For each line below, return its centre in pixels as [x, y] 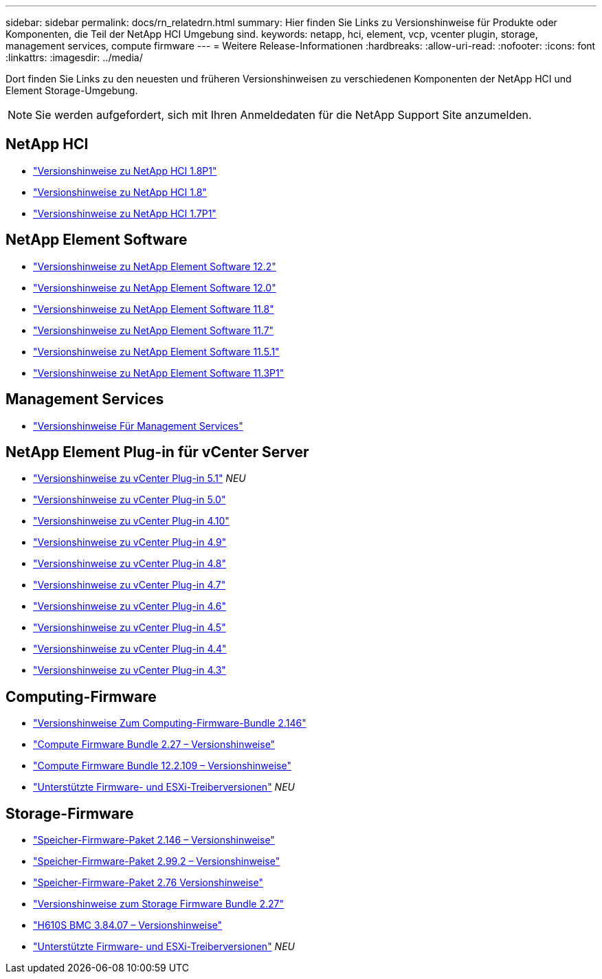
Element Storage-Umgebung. [72, 90]
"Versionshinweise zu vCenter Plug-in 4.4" [130, 649]
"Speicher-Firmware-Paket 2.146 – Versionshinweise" [154, 840]
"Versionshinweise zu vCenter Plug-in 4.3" [130, 670]
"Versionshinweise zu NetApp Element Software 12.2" [155, 266]
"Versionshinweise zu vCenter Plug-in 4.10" [131, 521]
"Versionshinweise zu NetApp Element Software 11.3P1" [159, 373]
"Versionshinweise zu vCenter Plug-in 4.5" [130, 628]
